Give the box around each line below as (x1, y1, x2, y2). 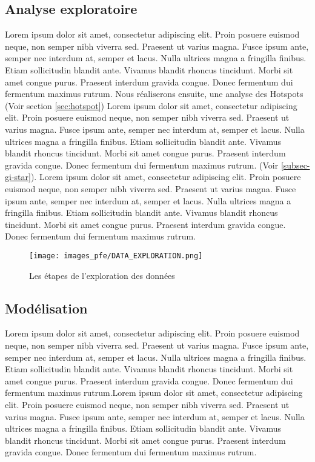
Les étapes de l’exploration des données (29, 269, 175, 281)
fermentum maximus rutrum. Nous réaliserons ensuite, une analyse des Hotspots (5, 87, 303, 100)
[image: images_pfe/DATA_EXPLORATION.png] (29, 251, 203, 260)
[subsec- (280, 158, 310, 171)
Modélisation (5, 298, 88, 317)
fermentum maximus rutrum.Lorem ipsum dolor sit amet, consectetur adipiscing (5, 386, 303, 399)
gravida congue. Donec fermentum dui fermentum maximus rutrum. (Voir (5, 158, 279, 171)
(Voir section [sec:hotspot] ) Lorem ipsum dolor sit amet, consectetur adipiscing (5, 99, 297, 112)
